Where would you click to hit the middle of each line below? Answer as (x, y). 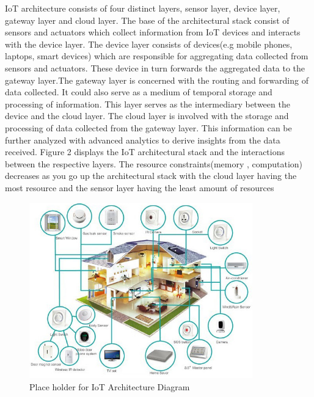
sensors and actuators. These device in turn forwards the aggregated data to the (155, 67)
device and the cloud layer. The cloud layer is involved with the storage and (147, 116)
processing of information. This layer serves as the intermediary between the (148, 104)
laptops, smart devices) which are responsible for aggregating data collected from (157, 56)
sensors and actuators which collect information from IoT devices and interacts (153, 32)
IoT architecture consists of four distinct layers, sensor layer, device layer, (143, 8)
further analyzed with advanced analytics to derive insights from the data (143, 140)
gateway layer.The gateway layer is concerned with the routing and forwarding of (157, 80)
